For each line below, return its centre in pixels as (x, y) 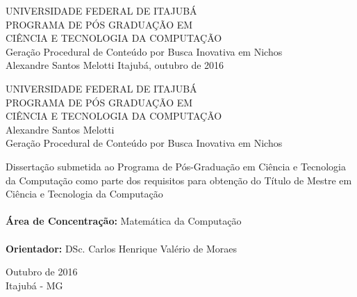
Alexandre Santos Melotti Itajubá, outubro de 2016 (115, 65)
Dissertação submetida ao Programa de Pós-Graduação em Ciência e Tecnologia (176, 166)
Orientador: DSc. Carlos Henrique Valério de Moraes (121, 248)
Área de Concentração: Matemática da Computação (124, 221)
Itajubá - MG (34, 285)
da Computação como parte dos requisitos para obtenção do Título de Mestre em (179, 180)
